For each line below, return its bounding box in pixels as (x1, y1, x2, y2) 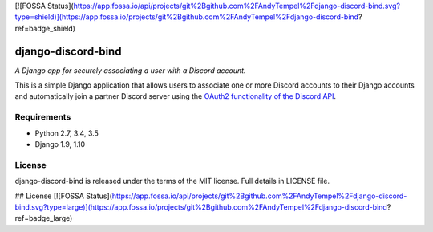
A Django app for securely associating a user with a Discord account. (14, 65, 246, 75)
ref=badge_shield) (14, 23, 76, 33)
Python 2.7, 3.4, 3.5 (34, 128, 99, 138)
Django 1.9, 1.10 (34, 140, 86, 149)
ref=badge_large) (14, 214, 73, 223)
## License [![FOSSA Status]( (14, 191, 112, 201)
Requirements (14, 112, 71, 123)
